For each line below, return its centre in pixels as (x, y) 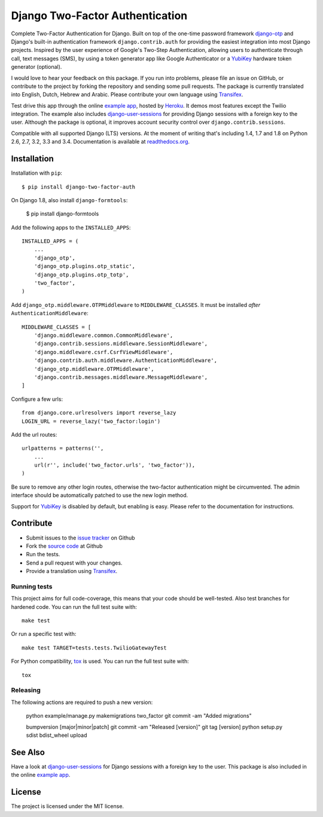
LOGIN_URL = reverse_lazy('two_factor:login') (91, 421)
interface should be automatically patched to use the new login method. (100, 495)
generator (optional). (36, 67)
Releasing (26, 690)
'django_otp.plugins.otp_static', (85, 266)
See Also (28, 752)
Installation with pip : (37, 173)
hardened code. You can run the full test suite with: (74, 606)
